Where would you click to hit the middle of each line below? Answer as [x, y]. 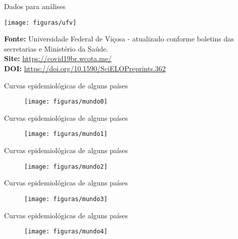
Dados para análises [35, 6]
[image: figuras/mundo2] [66, 166]
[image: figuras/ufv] [40, 22]
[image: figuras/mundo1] [66, 134]
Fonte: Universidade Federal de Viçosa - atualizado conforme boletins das [119, 39]
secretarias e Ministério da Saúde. [56, 48]
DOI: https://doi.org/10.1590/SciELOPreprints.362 [85, 68]
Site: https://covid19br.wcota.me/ [58, 58]
